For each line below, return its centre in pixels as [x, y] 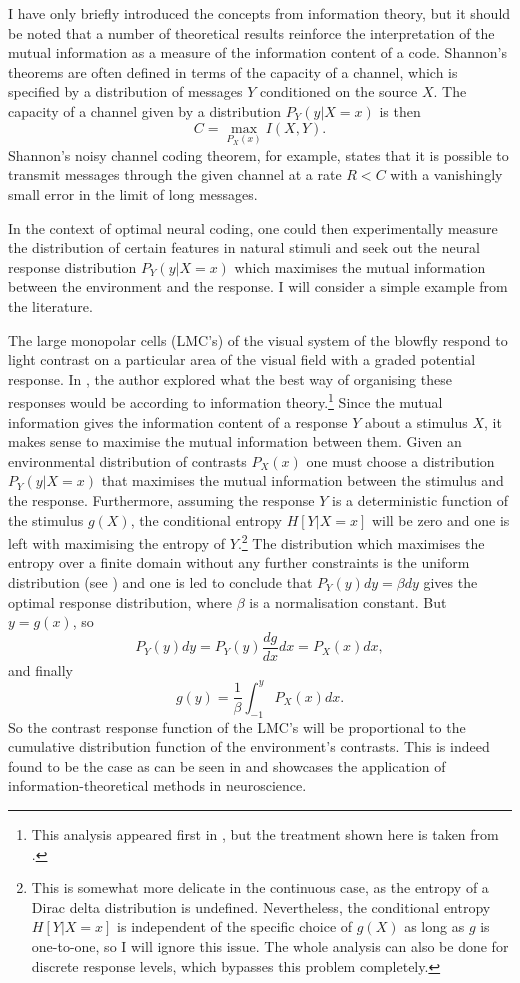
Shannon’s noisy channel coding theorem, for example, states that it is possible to [258, 154]
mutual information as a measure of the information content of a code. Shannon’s [257, 52]
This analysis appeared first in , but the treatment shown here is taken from [265, 834]
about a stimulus [416, 421]
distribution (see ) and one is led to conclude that [160, 581]
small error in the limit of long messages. [133, 193]
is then [400, 110]
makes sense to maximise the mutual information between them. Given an [235, 441]
